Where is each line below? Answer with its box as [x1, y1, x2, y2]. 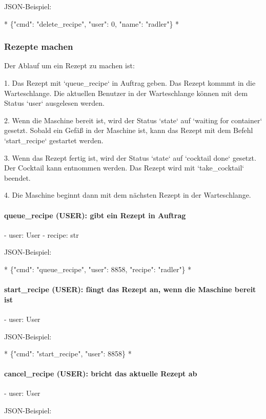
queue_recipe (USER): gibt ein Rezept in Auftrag [4, 209, 186, 220]
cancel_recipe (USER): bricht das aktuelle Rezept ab [4, 368, 197, 379]
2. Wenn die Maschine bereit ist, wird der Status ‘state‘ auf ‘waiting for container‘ [4, 115, 262, 125]
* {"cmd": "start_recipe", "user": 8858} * [4, 348, 132, 359]
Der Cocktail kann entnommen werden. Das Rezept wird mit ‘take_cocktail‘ [4, 162, 244, 173]
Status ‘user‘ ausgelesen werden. [4, 98, 105, 108]
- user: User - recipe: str [4, 229, 79, 240]
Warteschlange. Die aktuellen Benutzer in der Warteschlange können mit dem [4, 87, 248, 98]
